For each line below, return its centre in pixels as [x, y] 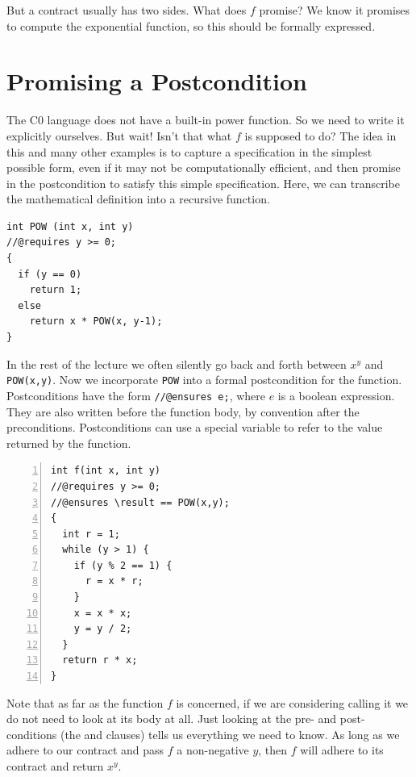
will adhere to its [342, 750]
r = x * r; [114, 581]
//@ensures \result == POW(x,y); [140, 502]
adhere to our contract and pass [85, 750]
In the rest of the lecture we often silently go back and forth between [177, 363]
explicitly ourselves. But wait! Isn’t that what [119, 135]
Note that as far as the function [85, 702]
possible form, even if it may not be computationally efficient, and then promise [204, 167]
